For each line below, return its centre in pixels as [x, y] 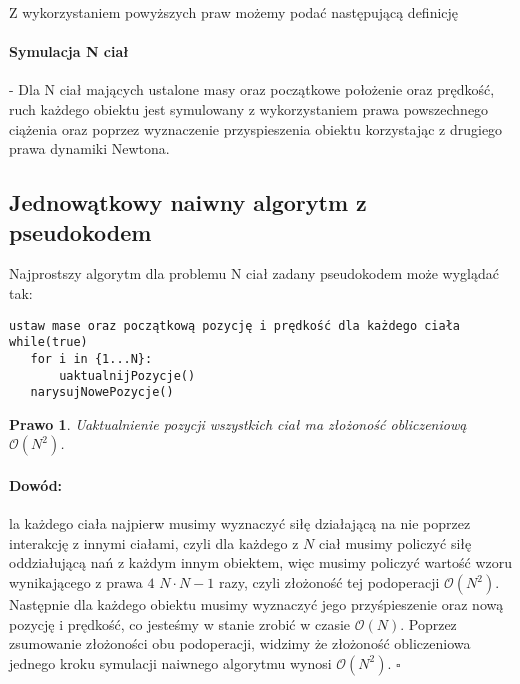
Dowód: [36, 485]
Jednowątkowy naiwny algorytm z [188, 202]
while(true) [48, 342]
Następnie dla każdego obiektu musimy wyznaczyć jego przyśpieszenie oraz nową [256, 604]
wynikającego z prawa [76, 582]
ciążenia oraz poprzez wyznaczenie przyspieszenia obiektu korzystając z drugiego [256, 128]
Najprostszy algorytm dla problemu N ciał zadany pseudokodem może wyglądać [254, 273]
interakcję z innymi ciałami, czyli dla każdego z [154, 542]
